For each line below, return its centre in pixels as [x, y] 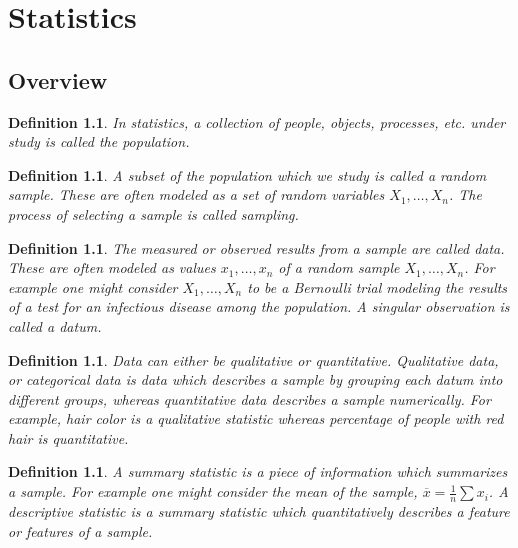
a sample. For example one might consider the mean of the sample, [213, 491]
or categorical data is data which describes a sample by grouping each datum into [255, 379]
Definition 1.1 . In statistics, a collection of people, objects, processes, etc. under [257, 121]
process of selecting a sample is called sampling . [153, 213]
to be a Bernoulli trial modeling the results [377, 286]
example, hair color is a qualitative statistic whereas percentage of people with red [256, 418]
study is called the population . [99, 141]
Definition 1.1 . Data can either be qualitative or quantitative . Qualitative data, [253, 359]
